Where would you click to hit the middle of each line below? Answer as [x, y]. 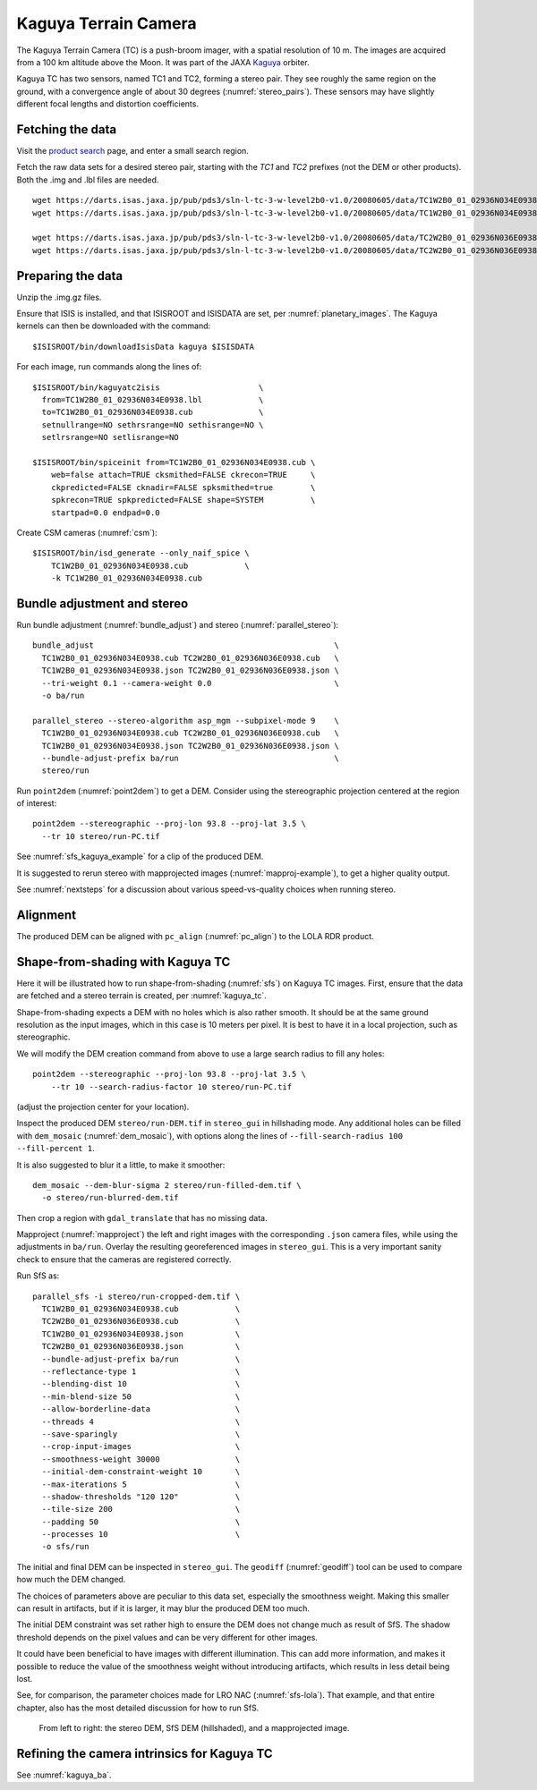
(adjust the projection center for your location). [103, 1107]
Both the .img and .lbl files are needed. [88, 180]
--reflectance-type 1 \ [141, 1371]
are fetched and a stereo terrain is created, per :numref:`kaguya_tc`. [142, 996]
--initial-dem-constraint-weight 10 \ [141, 1472]
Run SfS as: [38, 1276]
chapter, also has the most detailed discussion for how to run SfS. [138, 1708]
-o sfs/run [65, 1547]
